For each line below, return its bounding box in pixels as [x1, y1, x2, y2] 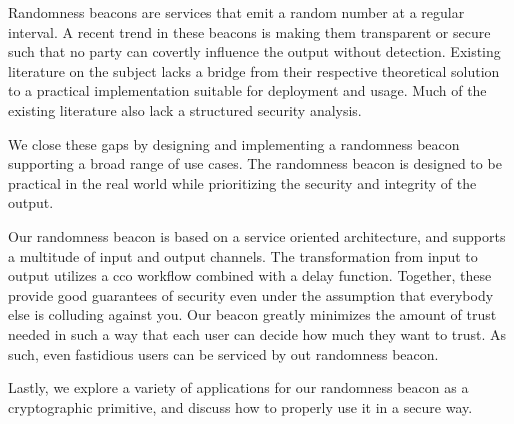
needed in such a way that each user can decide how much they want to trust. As [8, 323, 507, 344]
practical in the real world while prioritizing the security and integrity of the [8, 172, 477, 193]
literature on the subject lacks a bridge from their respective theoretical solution [8, 60, 500, 81]
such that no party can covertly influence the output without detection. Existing [8, 41, 501, 62]
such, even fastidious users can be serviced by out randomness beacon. [8, 343, 439, 364]
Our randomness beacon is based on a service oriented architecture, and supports [8, 225, 506, 246]
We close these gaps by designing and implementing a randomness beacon [8, 133, 460, 154]
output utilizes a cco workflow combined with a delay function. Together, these [8, 265, 492, 286]
